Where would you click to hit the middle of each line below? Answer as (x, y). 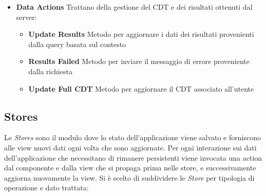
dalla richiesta (50, 71)
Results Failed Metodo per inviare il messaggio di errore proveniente (139, 61)
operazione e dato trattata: (46, 188)
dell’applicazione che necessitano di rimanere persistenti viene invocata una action (133, 157)
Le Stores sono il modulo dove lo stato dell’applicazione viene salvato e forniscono (132, 137)
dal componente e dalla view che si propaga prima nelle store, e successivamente (130, 168)
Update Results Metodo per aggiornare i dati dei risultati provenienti (141, 34)
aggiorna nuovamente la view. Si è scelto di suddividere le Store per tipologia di (129, 177)
